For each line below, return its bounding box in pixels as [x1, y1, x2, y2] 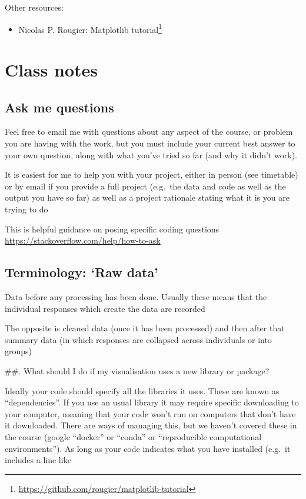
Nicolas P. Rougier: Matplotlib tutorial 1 [18, 21, 162, 35]
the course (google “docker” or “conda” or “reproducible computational [5, 430, 262, 443]
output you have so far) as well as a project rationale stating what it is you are [5, 191, 290, 204]
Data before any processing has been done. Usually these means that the [5, 290, 267, 302]
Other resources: [5, 1, 64, 13]
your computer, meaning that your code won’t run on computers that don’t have [5, 407, 296, 420]
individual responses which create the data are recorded [5, 302, 205, 314]
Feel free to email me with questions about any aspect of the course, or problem [5, 125, 293, 138]
